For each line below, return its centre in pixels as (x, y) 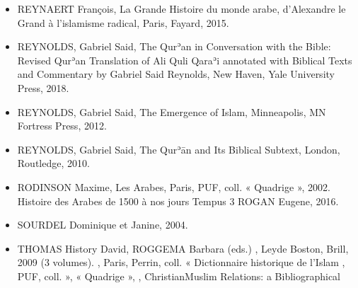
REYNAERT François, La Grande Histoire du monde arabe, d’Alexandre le (181, 8)
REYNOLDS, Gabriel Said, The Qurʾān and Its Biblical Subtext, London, (179, 149)
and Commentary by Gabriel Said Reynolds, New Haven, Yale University (176, 74)
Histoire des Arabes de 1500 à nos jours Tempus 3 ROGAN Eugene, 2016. (178, 201)
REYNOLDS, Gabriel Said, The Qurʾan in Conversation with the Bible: (174, 46)
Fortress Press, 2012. (62, 126)
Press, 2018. (43, 87)
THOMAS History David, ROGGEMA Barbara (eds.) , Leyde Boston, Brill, (183, 248)
